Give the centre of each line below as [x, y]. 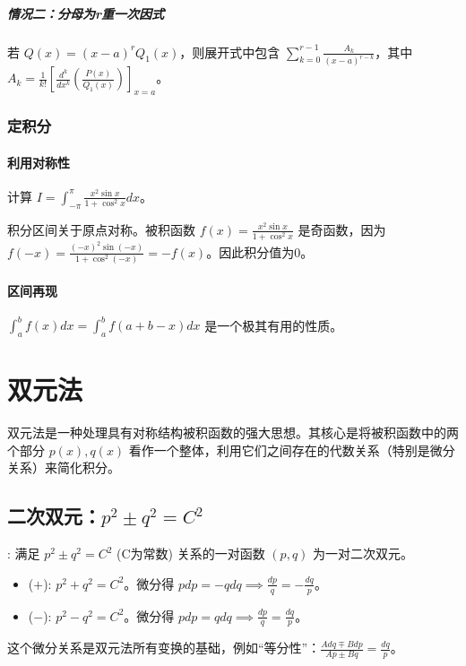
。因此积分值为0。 [260, 251]
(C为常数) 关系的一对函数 [191, 554]
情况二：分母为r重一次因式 [86, 13]
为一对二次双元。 [363, 554]
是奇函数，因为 [342, 229]
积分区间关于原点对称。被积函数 [101, 229]
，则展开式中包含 [230, 52]
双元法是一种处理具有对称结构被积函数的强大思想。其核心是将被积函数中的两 [233, 432]
